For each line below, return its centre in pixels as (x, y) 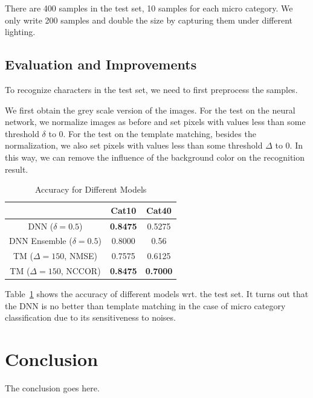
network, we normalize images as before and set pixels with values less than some (155, 122)
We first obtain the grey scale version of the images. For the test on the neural (150, 110)
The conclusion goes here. (52, 388)
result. (17, 169)
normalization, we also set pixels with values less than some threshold (134, 145)
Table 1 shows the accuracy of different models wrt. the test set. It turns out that (157, 294)
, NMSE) (81, 256)
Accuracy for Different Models (91, 189)
